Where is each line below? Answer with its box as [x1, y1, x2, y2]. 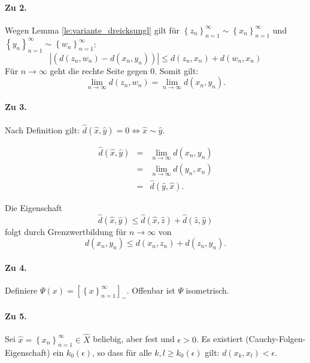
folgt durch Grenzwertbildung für [5, 225, 127, 237]
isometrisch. [186, 283, 229, 296]
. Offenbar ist [126, 283, 175, 296]
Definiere [5, 283, 38, 296]
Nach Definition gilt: [5, 123, 80, 136]
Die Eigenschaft [5, 201, 62, 213]
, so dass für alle [92, 346, 152, 358]
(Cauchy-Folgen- [245, 333, 306, 345]
